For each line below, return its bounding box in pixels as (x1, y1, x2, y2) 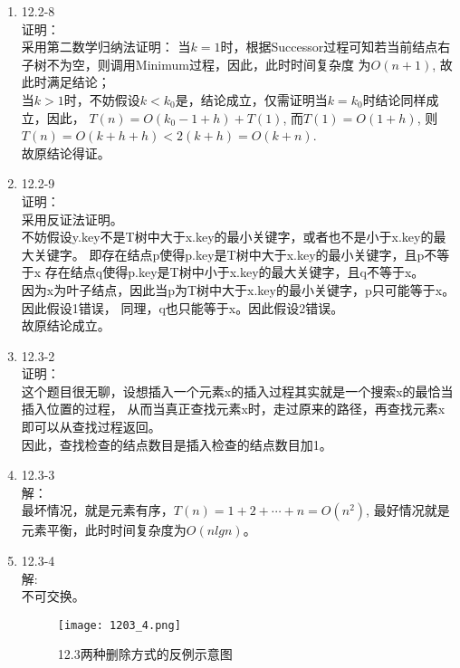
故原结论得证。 (21, 143, 110, 162)
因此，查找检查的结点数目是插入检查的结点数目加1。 (21, 434, 332, 453)
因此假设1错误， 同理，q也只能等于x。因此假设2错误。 (21, 298, 344, 317)
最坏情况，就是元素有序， (21, 501, 174, 520)
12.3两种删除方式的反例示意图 (57, 644, 233, 663)
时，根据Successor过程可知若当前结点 (220, 37, 438, 56)
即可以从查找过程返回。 (21, 417, 161, 436)
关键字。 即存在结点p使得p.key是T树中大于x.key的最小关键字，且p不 (34, 244, 437, 263)
